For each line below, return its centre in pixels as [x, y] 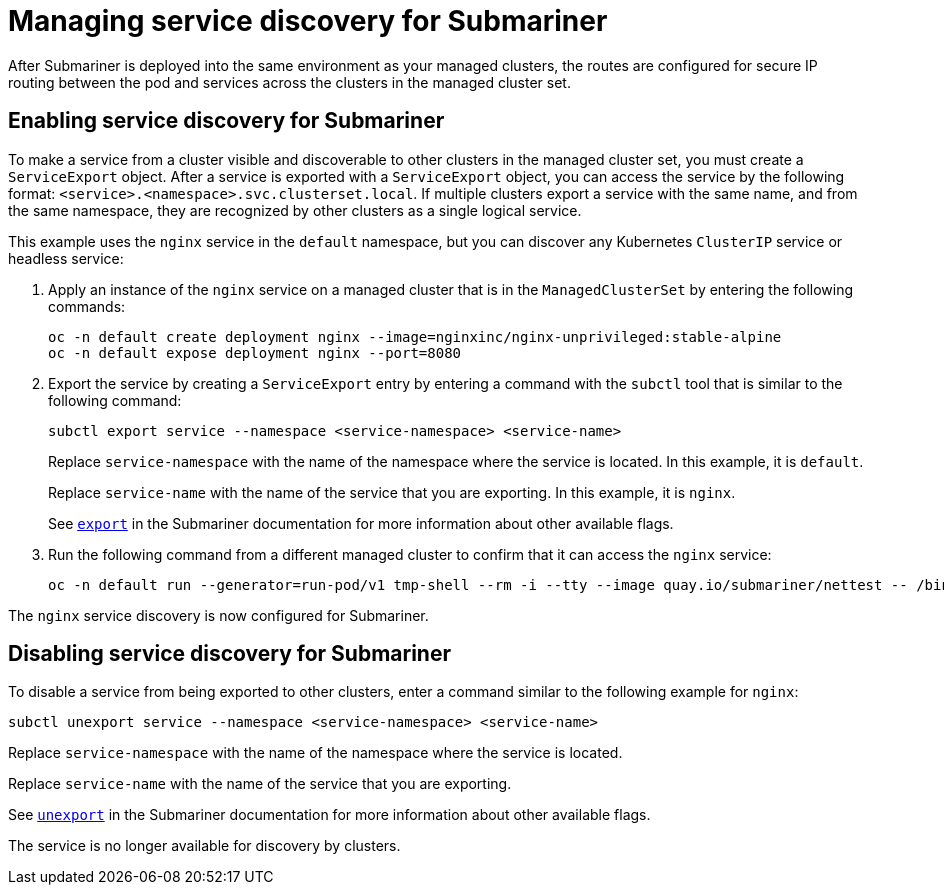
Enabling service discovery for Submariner [226, 121]
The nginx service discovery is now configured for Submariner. [218, 615]
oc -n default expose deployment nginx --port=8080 [255, 352]
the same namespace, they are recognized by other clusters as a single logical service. [295, 210]
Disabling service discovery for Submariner [229, 654]
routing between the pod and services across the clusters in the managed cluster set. [289, 82]
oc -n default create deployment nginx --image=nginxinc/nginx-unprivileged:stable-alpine [415, 336]
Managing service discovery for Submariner [308, 21]
